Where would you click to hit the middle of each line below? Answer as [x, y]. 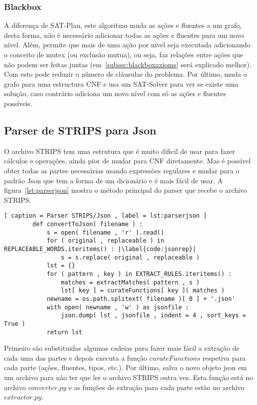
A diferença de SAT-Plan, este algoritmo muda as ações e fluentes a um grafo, [123, 25]
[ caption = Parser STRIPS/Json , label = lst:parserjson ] [106, 216]
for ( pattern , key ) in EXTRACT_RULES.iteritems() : [139, 274]
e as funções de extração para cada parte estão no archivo [156, 387]
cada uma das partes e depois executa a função [76, 357]
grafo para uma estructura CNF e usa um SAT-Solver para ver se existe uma [121, 83]
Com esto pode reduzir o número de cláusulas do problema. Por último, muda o [126, 74]
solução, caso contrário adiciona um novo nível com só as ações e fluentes [115, 93]
